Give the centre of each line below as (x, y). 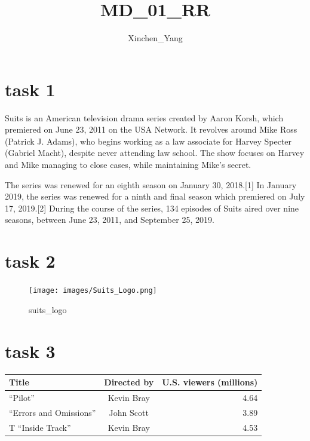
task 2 (30, 261)
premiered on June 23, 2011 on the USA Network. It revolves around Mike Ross (151, 129)
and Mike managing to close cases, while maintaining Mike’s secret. (128, 165)
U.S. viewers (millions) (210, 382)
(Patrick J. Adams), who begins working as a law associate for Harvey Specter (148, 141)
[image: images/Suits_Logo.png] (93, 291)
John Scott (129, 412)
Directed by (129, 382)
